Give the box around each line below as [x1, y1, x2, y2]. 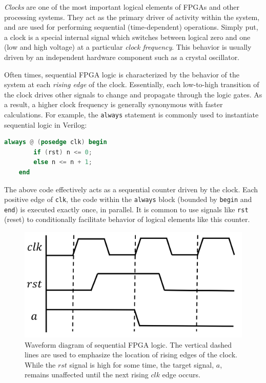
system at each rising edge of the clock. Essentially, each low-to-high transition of [4, 79, 259, 90]
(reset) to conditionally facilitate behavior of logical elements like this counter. [4, 214, 250, 225]
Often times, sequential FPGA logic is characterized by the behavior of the [4, 69, 239, 79]
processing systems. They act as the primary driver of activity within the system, [4, 11, 260, 22]
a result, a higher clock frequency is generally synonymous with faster [4, 99, 223, 110]
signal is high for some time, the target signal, [69, 359, 214, 370]
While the [25, 359, 56, 370]
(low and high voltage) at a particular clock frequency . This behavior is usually [4, 42, 252, 52]
